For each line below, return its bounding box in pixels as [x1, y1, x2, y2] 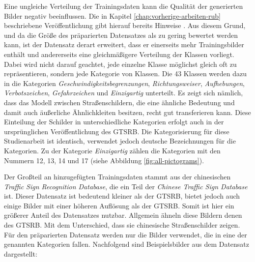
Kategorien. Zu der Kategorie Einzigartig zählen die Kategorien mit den [4, 145, 221, 155]
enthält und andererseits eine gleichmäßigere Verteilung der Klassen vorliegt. [4, 49, 234, 59]
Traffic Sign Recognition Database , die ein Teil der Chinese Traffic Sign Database [4, 181, 248, 191]
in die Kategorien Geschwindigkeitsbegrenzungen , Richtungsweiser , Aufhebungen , [4, 78, 245, 88]
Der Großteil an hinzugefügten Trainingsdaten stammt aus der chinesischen [4, 172, 231, 182]
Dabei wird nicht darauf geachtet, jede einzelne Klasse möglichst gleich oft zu [4, 58, 237, 69]
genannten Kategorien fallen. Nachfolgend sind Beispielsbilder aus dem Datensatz [4, 239, 250, 249]
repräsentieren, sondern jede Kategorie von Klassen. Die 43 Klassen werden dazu [4, 68, 247, 79]
